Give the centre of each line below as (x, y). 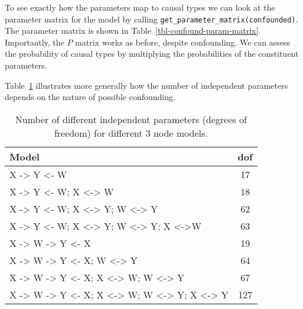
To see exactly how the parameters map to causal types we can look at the (140, 7)
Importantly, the (35, 42)
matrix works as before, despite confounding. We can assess (183, 42)
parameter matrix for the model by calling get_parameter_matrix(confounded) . (151, 19)
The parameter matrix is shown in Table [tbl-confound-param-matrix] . (133, 30)
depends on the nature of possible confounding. (90, 97)
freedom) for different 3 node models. (131, 133)
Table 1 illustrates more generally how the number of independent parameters (146, 85)
